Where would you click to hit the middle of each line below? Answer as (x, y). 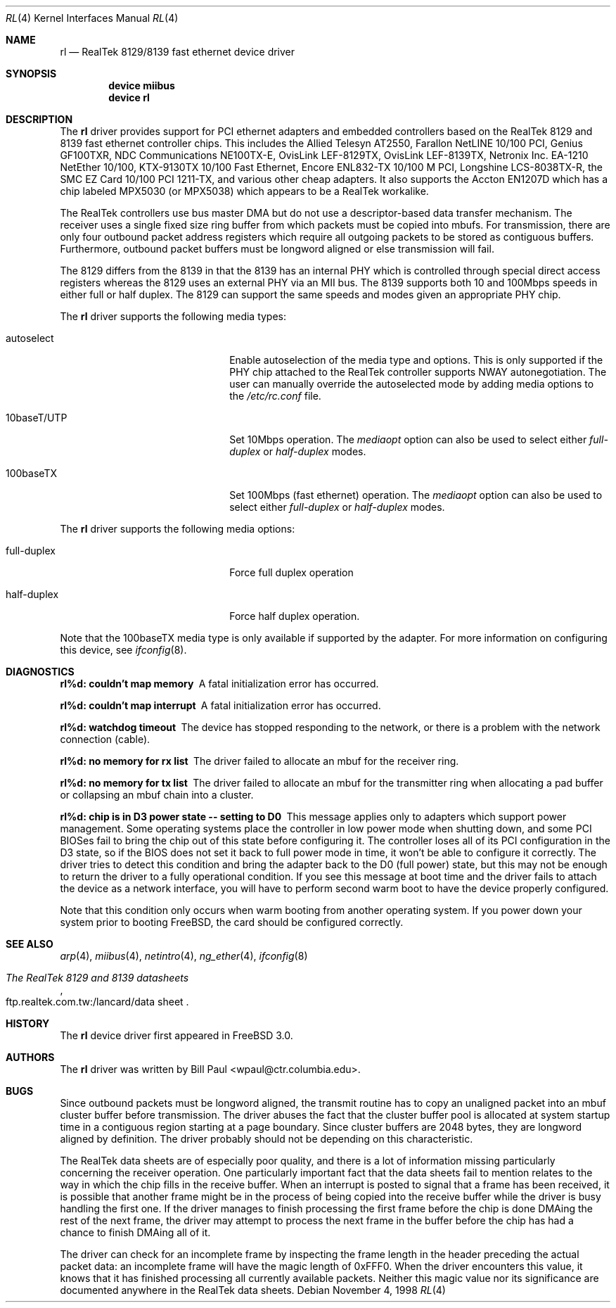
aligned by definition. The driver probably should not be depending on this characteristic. (267, 1139)
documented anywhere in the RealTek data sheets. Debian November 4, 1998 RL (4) (253, 1290)
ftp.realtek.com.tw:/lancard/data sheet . (97, 1002)
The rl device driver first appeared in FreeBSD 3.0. (177, 1035)
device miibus (142, 85)
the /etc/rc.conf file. (275, 396)
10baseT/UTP (37, 418)
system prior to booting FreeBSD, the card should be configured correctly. (232, 922)
